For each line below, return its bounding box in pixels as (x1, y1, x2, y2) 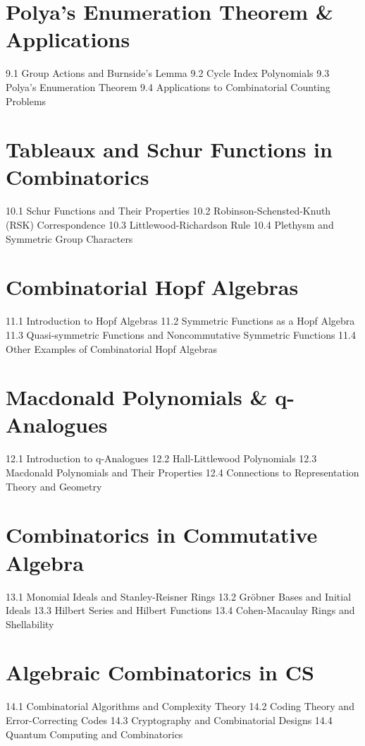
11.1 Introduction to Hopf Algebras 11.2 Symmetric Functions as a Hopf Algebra (6, 313, 355, 328)
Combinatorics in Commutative (6, 520, 318, 549)
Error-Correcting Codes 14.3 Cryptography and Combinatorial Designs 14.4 (6, 713, 333, 727)
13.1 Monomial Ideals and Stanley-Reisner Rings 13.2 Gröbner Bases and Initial (6, 589, 352, 603)
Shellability (6, 616, 54, 631)
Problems (6, 93, 47, 108)
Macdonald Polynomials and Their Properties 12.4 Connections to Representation (6, 465, 359, 479)
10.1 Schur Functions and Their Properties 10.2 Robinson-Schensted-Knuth (6, 203, 331, 218)
